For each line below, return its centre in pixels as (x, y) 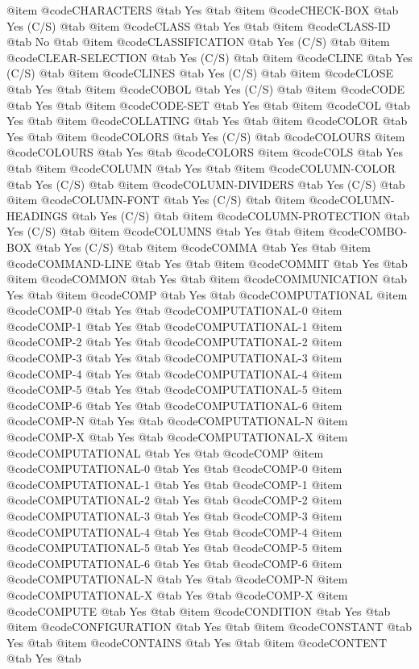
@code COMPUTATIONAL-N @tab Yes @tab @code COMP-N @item (177, 579)
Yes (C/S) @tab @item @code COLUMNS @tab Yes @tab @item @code (183, 231)
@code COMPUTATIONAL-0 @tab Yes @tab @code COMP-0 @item (174, 468)
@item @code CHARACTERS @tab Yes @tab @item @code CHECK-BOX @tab (203, 10)
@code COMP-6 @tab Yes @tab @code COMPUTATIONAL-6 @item (174, 405)
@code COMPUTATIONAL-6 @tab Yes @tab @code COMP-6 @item (174, 563)
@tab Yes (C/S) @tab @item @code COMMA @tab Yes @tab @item (203, 247)
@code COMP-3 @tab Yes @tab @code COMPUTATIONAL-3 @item (174, 358)
